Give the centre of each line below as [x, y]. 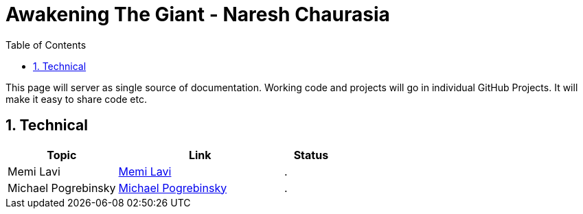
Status [311, 155]
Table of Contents [46, 45]
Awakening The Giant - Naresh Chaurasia [198, 14]
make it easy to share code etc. [77, 99]
